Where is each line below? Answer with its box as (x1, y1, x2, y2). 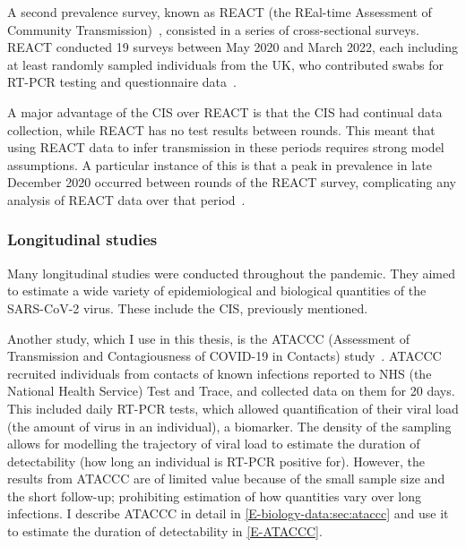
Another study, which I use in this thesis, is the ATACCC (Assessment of (7, 329, 410, 347)
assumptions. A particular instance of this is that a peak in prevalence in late (7, 155, 432, 174)
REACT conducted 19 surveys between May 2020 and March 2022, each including (7, 38, 459, 56)
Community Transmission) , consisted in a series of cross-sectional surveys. (7, 20, 419, 38)
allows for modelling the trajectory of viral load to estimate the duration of (7, 434, 420, 453)
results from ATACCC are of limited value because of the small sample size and (7, 469, 445, 488)
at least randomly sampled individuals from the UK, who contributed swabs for (7, 55, 444, 73)
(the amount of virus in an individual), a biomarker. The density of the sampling (7, 416, 452, 435)
